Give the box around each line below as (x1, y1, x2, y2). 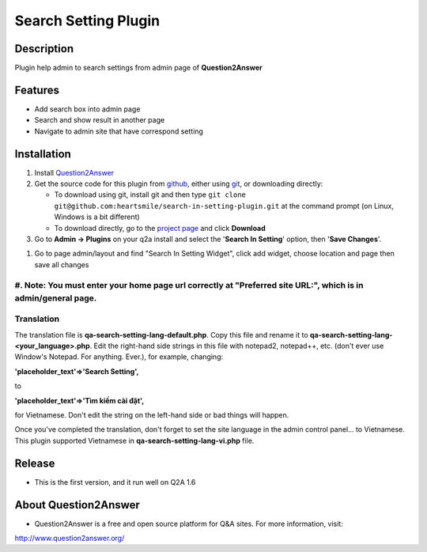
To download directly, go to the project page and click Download (54, 223, 266, 233)
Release (14, 456, 55, 470)
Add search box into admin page (34, 104, 141, 114)
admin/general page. (14, 293, 97, 304)
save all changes (34, 259, 89, 269)
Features (14, 83, 59, 96)
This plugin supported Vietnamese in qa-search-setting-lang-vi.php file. (14, 436, 255, 445)
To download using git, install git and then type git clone (54, 190, 247, 199)
